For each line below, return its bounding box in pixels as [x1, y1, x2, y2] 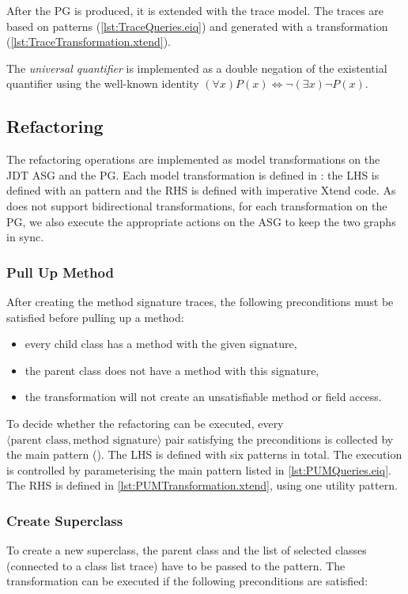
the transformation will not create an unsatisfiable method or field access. [25, 388, 382, 405]
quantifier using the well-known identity [6, 75, 199, 92]
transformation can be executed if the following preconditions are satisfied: [6, 573, 368, 589]
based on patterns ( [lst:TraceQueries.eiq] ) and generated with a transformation [6, 17, 388, 34]
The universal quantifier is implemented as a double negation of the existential [6, 59, 387, 76]
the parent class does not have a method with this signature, [25, 361, 319, 378]
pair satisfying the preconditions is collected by [164, 430, 394, 447]
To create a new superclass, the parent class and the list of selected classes [6, 542, 367, 558]
